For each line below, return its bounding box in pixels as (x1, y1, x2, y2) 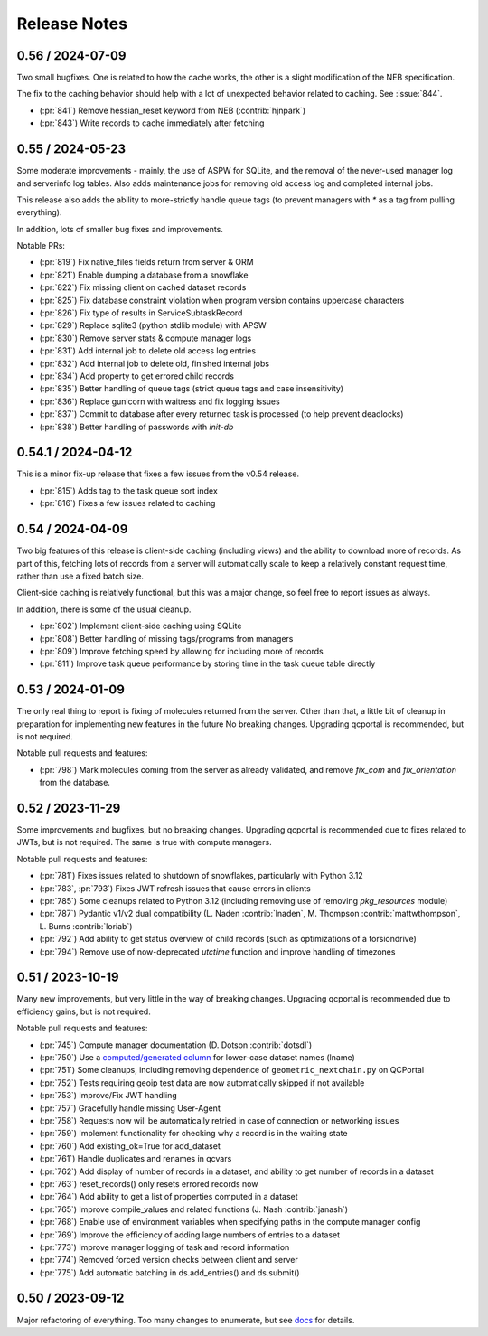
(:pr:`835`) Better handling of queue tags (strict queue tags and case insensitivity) (39, 383, 343, 394)
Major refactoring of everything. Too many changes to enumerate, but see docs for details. (16, 1314, 355, 1325)
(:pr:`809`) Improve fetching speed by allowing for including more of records (39, 645, 324, 656)
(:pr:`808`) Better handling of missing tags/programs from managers (39, 633, 294, 644)
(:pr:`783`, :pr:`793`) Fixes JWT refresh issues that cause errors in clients (39, 882, 311, 894)
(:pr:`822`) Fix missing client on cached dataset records (39, 282, 247, 293)
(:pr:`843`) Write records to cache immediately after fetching (39, 118, 265, 128)
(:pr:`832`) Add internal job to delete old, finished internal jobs (39, 358, 270, 369)
